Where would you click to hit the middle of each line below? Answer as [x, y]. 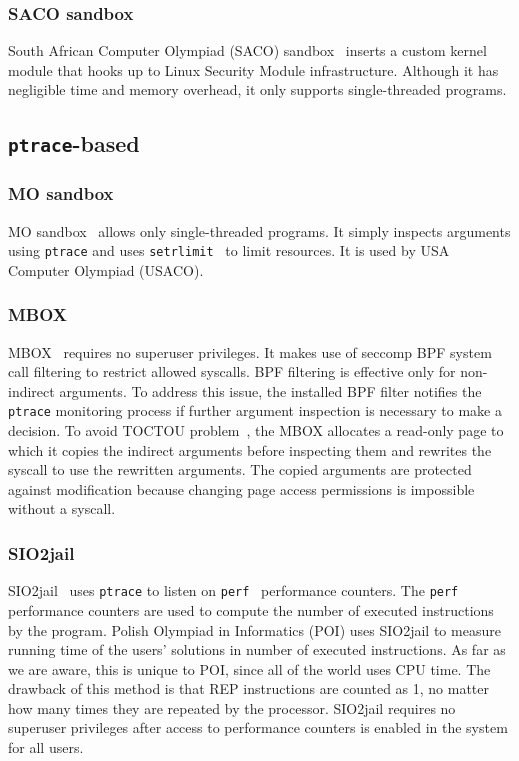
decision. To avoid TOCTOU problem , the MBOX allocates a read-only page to [256, 430]
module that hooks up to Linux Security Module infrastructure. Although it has [253, 69]
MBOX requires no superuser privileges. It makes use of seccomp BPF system [250, 351]
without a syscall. [62, 508]
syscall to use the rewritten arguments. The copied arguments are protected [240, 469]
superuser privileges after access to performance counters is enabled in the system [258, 727]
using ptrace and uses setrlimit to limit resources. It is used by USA [229, 250]
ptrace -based [74, 143]
